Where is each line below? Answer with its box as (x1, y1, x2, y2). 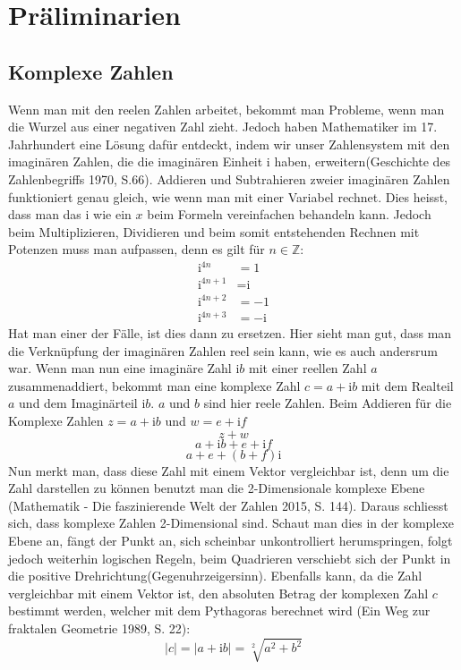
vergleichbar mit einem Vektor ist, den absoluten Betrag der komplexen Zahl (8, 583, 429, 602)
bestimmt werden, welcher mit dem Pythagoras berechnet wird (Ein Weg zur (8, 601, 431, 620)
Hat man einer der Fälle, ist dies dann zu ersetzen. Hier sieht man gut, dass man (8, 324, 452, 343)
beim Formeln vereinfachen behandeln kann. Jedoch (147, 205, 431, 224)
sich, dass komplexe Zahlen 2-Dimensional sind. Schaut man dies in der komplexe (8, 513, 455, 532)
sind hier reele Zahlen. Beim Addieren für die (203, 394, 452, 412)
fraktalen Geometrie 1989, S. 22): (8, 618, 191, 637)
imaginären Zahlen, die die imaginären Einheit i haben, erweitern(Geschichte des (8, 152, 451, 171)
